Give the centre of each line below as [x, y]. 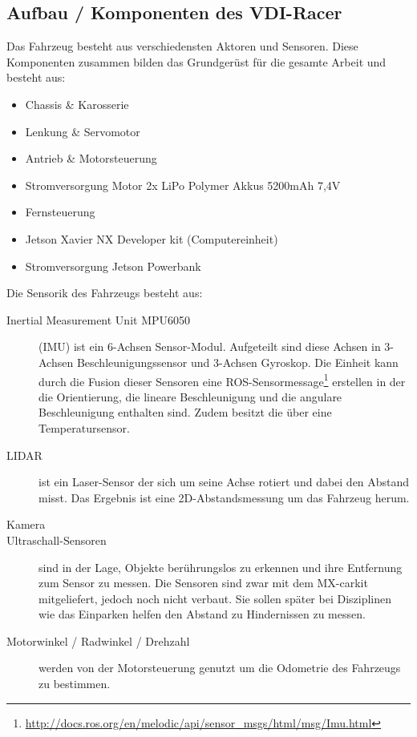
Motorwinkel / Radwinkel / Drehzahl [98, 640]
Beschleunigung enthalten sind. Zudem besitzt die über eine [185, 412]
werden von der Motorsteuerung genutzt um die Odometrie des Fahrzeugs [220, 668]
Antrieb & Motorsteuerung [91, 158]
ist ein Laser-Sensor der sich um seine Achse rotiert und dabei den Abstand [224, 482]
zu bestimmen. [75, 684]
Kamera [26, 524]
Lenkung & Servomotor [83, 131]
